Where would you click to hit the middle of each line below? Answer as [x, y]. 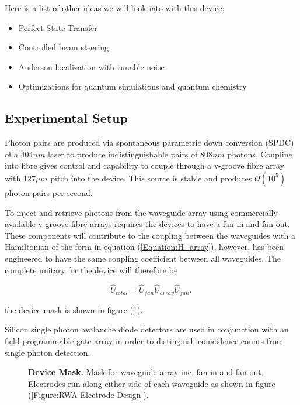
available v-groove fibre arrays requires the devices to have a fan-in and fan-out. [147, 224]
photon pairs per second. [49, 192]
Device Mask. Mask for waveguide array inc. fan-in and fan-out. [146, 372]
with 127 [20, 178]
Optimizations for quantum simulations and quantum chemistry [132, 86]
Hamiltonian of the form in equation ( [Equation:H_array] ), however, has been [144, 247]
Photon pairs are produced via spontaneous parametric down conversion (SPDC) [149, 143]
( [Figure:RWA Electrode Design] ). [88, 395]
